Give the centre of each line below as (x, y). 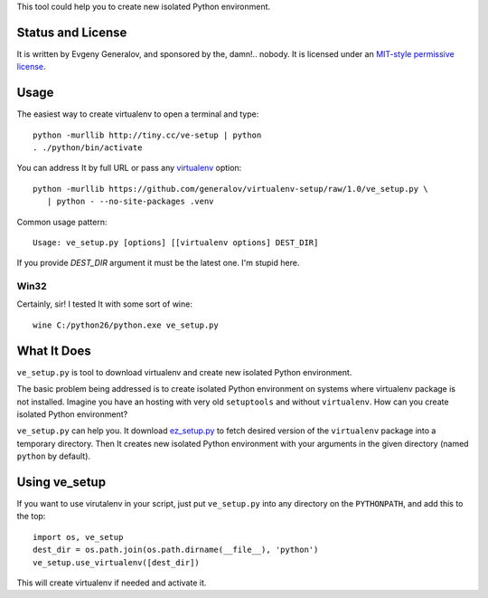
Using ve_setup (61, 482)
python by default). (53, 456)
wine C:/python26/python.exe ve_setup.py (126, 325)
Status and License (72, 32)
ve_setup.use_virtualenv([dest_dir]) (117, 562)
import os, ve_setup (78, 537)
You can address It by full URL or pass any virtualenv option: (129, 168)
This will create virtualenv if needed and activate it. (112, 583)
